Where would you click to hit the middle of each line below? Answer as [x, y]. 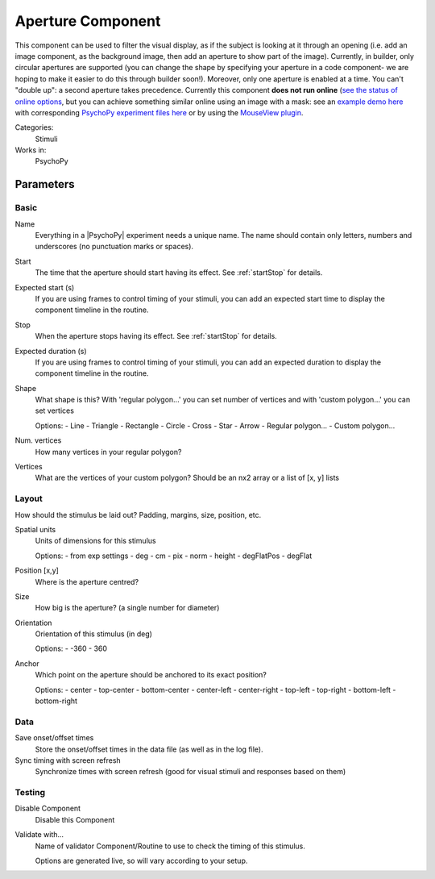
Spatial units [35, 529]
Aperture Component [88, 21]
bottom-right [56, 701]
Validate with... [39, 835]
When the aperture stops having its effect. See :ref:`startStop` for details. [156, 336]
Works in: [31, 150]
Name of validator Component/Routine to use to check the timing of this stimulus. [170, 846]
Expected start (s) [45, 287]
